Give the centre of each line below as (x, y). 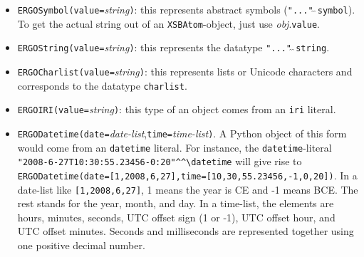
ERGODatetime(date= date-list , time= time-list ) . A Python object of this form (182, 133)
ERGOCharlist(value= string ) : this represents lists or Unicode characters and (185, 71)
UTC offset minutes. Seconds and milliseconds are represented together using (186, 231)
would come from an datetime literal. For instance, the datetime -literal (175, 147)
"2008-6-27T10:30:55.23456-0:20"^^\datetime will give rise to (160, 161)
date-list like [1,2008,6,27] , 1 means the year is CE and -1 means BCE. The (188, 189)
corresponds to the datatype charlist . (102, 85)
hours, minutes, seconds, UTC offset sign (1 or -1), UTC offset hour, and (176, 217)
